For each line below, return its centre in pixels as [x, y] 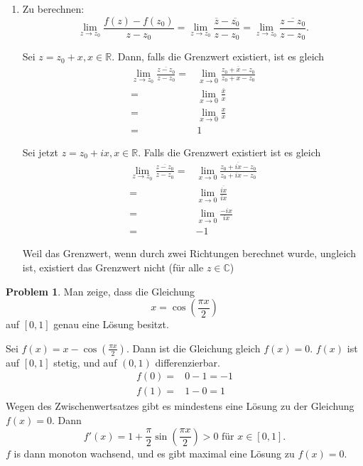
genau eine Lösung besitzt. [111, 324]
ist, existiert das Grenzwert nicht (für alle [113, 267]
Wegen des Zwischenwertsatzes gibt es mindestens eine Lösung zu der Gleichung [180, 406]
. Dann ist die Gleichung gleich [193, 348]
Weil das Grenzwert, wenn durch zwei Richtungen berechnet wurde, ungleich [189, 253]
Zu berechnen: [53, 9]
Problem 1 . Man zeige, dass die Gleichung [101, 291]
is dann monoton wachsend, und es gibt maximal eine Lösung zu [154, 453]
